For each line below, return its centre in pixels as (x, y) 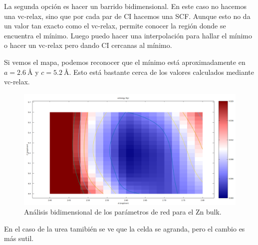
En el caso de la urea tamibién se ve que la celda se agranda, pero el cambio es (125, 228)
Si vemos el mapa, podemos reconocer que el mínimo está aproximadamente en (125, 62)
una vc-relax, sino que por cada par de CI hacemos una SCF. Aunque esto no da (127, 16)
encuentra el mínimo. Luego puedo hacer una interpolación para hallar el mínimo (128, 35)
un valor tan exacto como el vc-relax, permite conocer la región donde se (115, 26)
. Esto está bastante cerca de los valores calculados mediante (161, 72)
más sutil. (19, 238)
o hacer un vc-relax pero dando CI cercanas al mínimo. (88, 45)
